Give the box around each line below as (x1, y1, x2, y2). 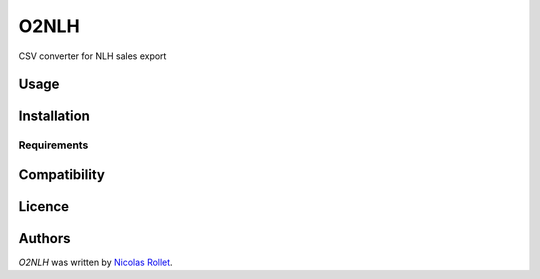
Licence (18, 198, 70, 215)
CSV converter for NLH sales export (18, 50, 167, 62)
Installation (18, 108, 90, 125)
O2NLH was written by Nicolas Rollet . (18, 256, 174, 269)
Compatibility (18, 166, 105, 183)
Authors (18, 230, 71, 247)
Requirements (18, 138, 89, 152)
